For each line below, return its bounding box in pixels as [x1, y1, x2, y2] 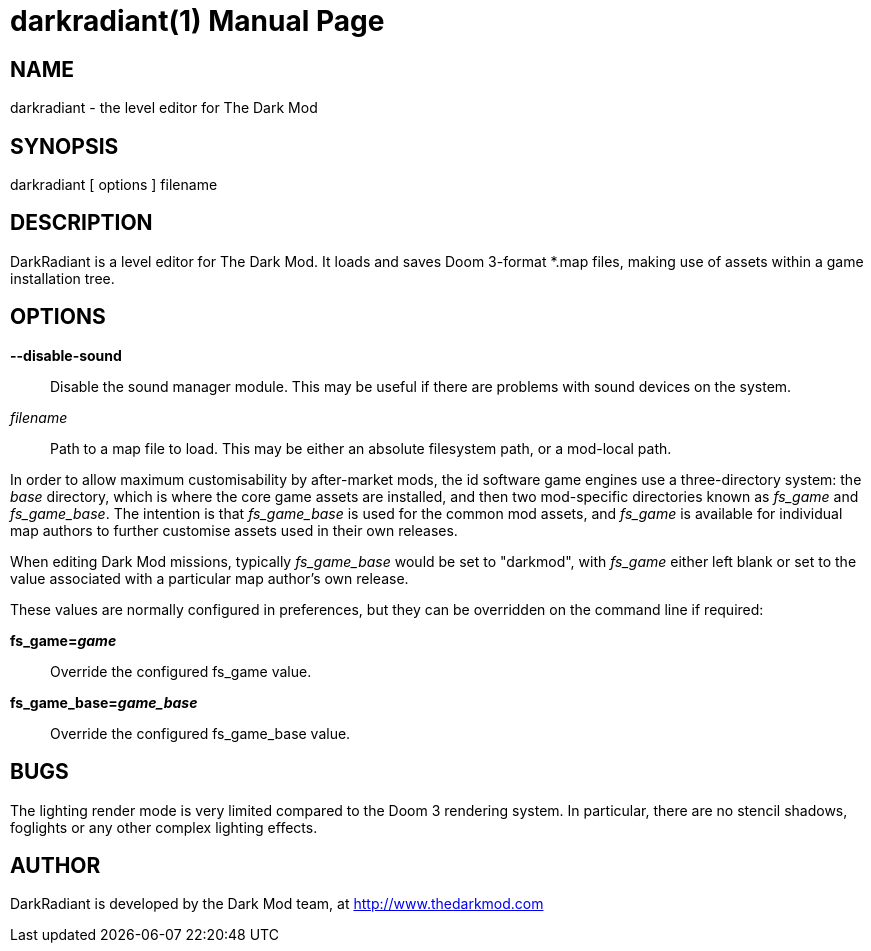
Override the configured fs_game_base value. [50, 724, 351, 742]
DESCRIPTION [10, 210, 153, 236]
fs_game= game [10, 631, 117, 649]
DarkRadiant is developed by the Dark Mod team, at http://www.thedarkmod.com [10, 895, 544, 913]
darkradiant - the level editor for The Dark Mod [10, 99, 318, 117]
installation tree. [10, 269, 115, 287]
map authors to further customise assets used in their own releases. [10, 521, 458, 539]
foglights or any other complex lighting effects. [10, 818, 318, 836]
